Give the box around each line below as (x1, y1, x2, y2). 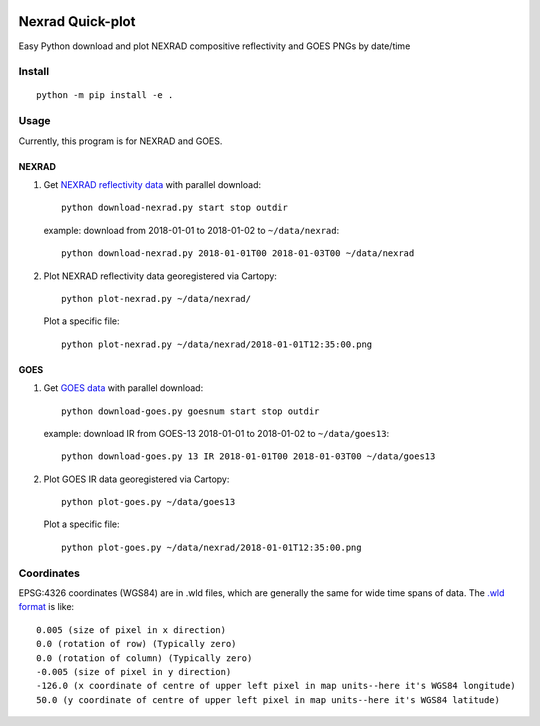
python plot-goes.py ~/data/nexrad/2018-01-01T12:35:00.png (61, 541, 362, 553)
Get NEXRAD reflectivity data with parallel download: (43, 179, 262, 190)
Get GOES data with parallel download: (43, 382, 204, 394)
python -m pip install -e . (36, 90, 174, 101)
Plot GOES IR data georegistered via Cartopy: (43, 473, 230, 485)
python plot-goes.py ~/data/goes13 (61, 496, 236, 508)
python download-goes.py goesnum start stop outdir (61, 405, 320, 417)
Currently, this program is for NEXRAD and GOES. (18, 135, 223, 147)
